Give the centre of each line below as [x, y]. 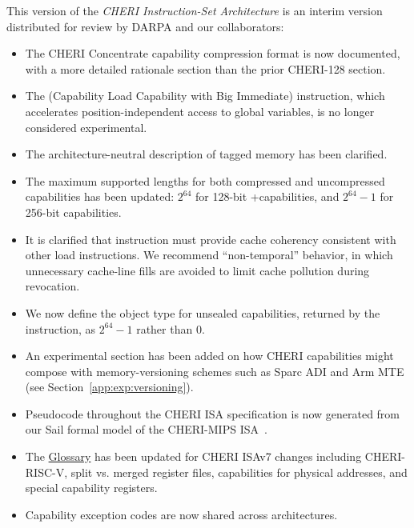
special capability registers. [91, 488]
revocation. [52, 286]
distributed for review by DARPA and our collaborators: [145, 26]
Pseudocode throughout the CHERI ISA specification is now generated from [213, 413]
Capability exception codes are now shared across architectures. [181, 514]
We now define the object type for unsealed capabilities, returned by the [203, 312]
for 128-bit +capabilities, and [267, 196]
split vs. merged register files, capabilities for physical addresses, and [239, 472]
